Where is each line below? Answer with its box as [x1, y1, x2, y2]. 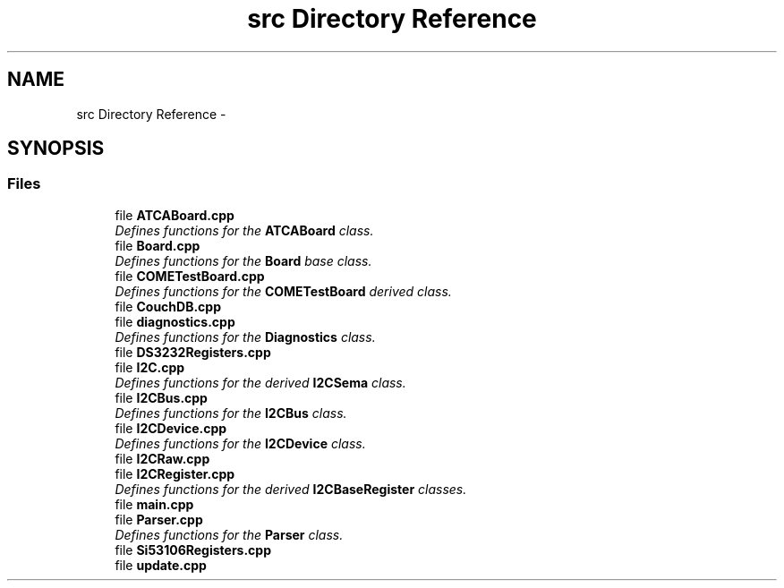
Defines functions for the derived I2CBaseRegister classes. [115, 481, 467, 497]
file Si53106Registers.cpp [115, 541, 272, 558]
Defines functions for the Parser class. [115, 526, 344, 542]
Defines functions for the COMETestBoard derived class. [115, 283, 452, 299]
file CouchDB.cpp [115, 298, 222, 314]
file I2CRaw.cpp [115, 450, 210, 466]
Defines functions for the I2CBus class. [115, 405, 347, 421]
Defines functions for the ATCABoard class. [115, 222, 374, 238]
